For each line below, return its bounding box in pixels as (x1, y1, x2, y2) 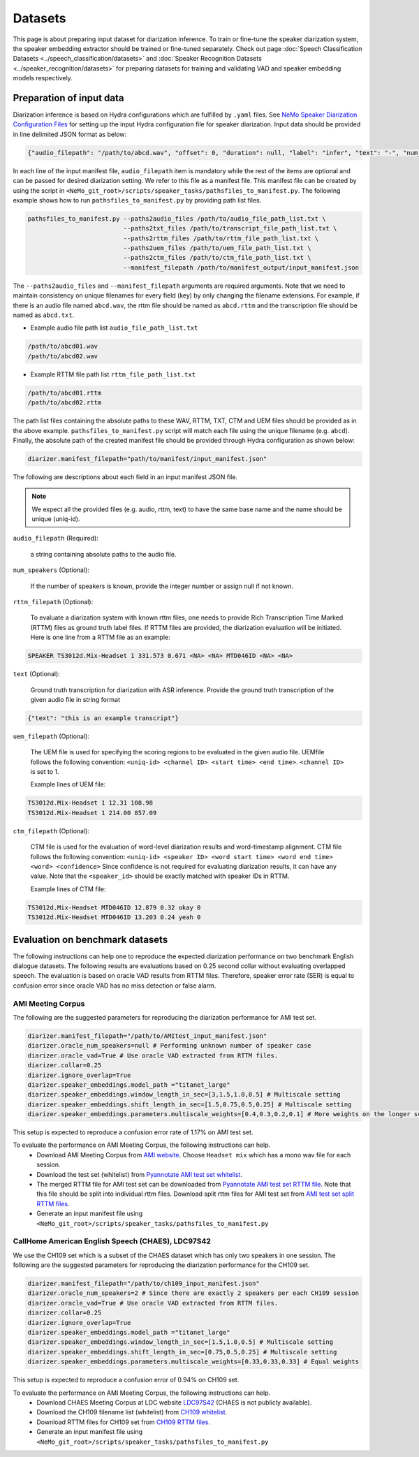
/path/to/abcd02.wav (27, 352, 98, 360)
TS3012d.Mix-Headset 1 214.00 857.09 (27, 809, 157, 817)
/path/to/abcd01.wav (27, 342, 98, 351)
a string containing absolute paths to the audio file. (30, 550, 177, 558)
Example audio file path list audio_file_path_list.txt (30, 323, 198, 332)
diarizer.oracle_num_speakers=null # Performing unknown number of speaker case (27, 1041, 311, 1050)
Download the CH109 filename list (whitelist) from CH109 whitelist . (36, 1408, 228, 1416)
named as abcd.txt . (13, 311, 75, 319)
